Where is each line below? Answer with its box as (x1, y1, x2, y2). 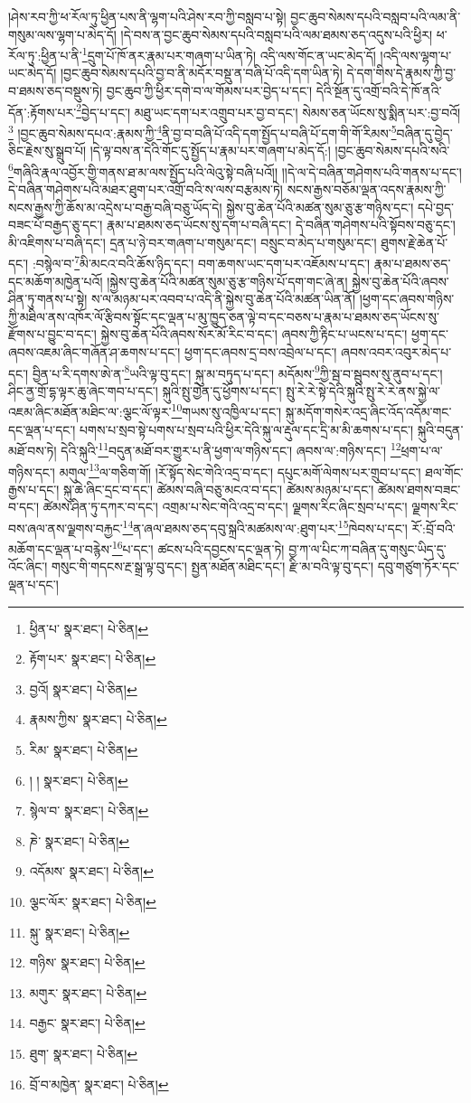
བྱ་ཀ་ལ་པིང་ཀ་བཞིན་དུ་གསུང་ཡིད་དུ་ (288, 539, 447, 558)
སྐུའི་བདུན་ (417, 420, 464, 438)
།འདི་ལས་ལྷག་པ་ (380, 45, 452, 64)
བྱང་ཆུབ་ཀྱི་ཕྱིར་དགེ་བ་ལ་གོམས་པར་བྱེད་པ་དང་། (106, 81, 313, 100)
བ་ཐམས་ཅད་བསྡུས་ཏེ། (8, 81, 102, 100)
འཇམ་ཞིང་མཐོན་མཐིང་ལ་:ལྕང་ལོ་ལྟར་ (8, 402, 172, 421)
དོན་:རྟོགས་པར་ (8, 102, 77, 121)
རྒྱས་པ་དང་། (8, 479, 60, 498)
